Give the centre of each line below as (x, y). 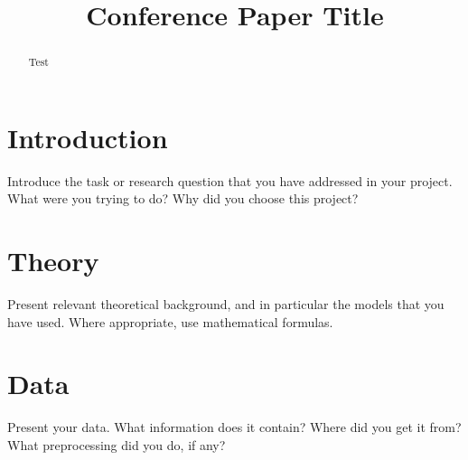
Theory (53, 261)
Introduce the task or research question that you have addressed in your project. (230, 180)
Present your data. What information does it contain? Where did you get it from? (234, 427)
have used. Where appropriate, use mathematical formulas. (170, 321)
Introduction (88, 137)
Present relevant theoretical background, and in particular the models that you (226, 304)
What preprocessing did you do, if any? (117, 444)
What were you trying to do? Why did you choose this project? (183, 198)
